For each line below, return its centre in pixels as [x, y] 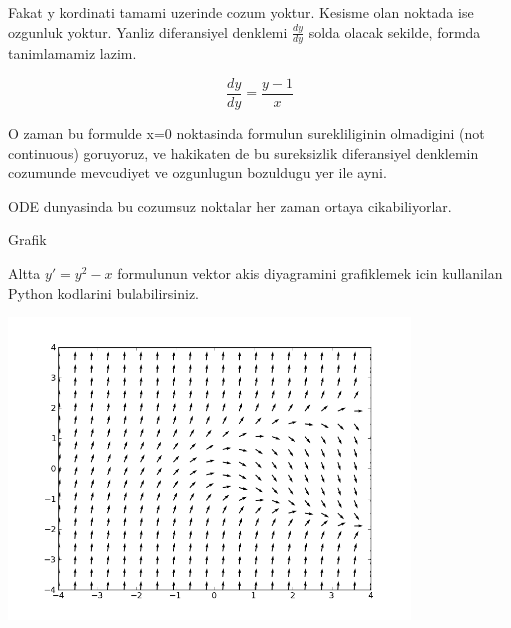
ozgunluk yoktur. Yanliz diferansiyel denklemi [148, 31]
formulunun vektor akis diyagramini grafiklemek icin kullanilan [310, 273]
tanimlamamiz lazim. [72, 53]
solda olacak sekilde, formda [394, 31]
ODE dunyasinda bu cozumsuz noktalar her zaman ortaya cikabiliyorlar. [230, 205]
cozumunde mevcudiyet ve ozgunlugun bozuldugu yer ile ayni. [197, 172]
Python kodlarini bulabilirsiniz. [103, 292]
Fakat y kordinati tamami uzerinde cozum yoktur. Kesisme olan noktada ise [241, 12]
